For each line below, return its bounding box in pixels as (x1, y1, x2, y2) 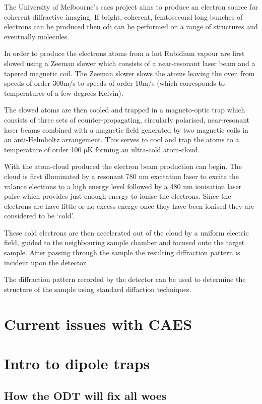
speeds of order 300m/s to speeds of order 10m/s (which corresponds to (4, 78, 225, 88)
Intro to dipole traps (4, 353, 150, 373)
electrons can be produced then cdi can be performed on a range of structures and (4, 21, 258, 32)
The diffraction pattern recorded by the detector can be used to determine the (4, 274, 246, 284)
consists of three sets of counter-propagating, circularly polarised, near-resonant (4, 114, 249, 125)
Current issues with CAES (4, 313, 192, 334)
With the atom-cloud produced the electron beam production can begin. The (4, 161, 242, 171)
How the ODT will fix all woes (4, 387, 167, 403)
